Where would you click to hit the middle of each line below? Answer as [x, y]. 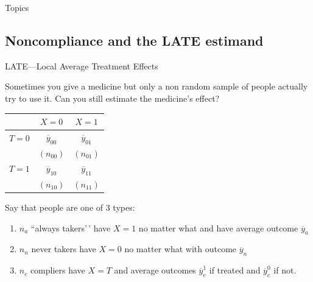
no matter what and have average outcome [218, 227]
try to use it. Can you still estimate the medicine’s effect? [112, 98]
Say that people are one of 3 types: [70, 207]
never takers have [64, 249]
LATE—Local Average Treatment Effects [82, 65]
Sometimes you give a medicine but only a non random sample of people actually [156, 86]
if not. [285, 270]
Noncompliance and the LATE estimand [134, 40]
